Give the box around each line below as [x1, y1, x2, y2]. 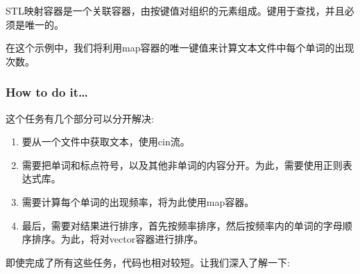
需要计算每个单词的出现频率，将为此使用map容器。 [22, 194, 255, 209]
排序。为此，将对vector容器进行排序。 [31, 232, 204, 246]
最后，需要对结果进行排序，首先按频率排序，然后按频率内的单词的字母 [22, 218, 343, 232]
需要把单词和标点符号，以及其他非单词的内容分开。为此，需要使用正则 [22, 157, 343, 172]
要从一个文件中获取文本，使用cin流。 [22, 134, 190, 149]
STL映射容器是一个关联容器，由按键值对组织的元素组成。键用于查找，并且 [6, 3, 345, 17]
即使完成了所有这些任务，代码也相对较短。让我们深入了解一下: [6, 255, 290, 269]
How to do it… [6, 83, 88, 101]
